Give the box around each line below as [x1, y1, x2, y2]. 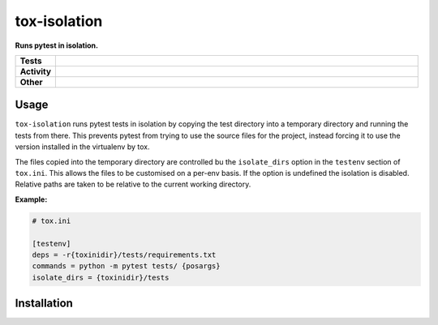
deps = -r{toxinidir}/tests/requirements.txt [32, 250, 217, 259]
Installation [15, 297, 73, 310]
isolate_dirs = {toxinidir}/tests [32, 272, 170, 282]
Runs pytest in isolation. [15, 41, 99, 50]
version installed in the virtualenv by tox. [15, 142, 150, 152]
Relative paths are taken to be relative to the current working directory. [15, 179, 251, 190]
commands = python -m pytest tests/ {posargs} [32, 262, 221, 271]
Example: [15, 195, 48, 204]
